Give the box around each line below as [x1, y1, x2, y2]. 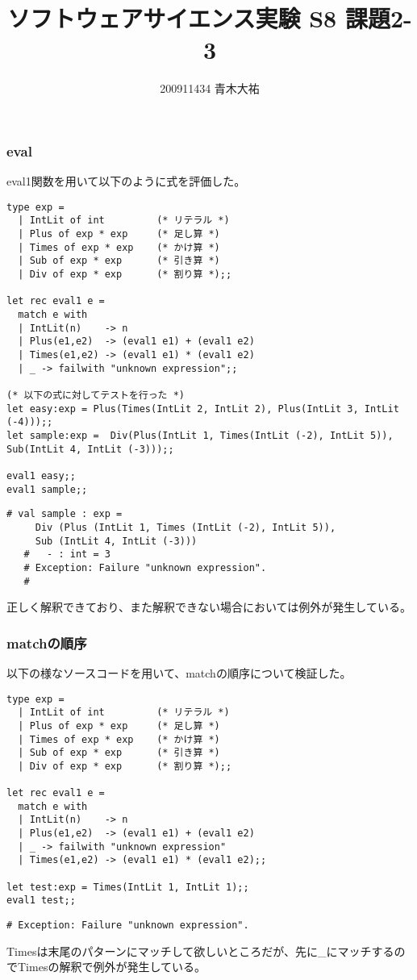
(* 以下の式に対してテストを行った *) [6, 389, 185, 401]
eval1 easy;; [6, 469, 76, 482]
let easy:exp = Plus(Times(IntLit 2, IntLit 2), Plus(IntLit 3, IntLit [6, 402, 399, 415]
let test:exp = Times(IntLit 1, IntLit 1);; [6, 881, 249, 893]
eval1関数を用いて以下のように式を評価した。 [6, 173, 246, 190]
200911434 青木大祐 [160, 80, 260, 97]
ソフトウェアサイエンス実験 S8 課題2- [7, 2, 412, 35]
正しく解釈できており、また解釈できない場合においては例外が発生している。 [6, 598, 411, 615]
